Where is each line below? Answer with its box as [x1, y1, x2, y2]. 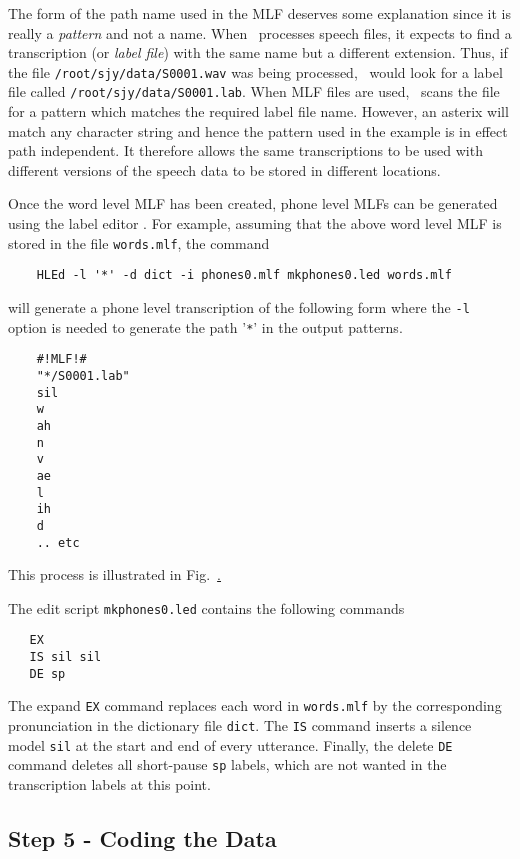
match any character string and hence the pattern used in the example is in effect [8, 120, 508, 141]
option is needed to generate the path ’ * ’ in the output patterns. [8, 316, 403, 337]
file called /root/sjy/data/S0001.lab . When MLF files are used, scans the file [8, 81, 500, 102]
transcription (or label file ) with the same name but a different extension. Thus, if [8, 42, 508, 63]
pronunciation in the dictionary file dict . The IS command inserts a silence [8, 715, 472, 736]
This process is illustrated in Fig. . [8, 564, 222, 585]
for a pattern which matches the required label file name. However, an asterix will [8, 101, 509, 122]
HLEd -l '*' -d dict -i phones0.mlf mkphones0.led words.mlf [36, 268, 452, 283]
